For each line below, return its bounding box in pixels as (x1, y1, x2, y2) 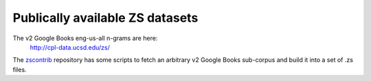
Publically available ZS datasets (12, 10, 199, 25)
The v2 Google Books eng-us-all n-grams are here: (12, 34, 158, 42)
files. (12, 65, 27, 74)
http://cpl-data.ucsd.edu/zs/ (30, 43, 110, 51)
